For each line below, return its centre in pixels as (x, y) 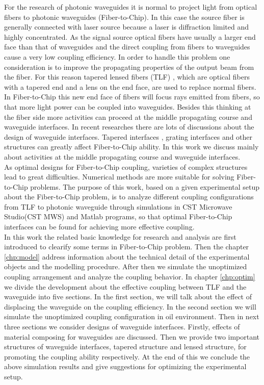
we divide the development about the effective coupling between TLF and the (125, 286)
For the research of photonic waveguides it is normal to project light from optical (131, 7)
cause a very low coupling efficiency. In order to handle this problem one (117, 56)
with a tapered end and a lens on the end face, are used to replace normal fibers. (130, 86)
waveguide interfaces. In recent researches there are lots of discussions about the (129, 127)
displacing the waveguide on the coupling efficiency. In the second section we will (130, 306)
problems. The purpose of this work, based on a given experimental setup (145, 186)
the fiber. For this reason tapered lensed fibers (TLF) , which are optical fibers (127, 77)
